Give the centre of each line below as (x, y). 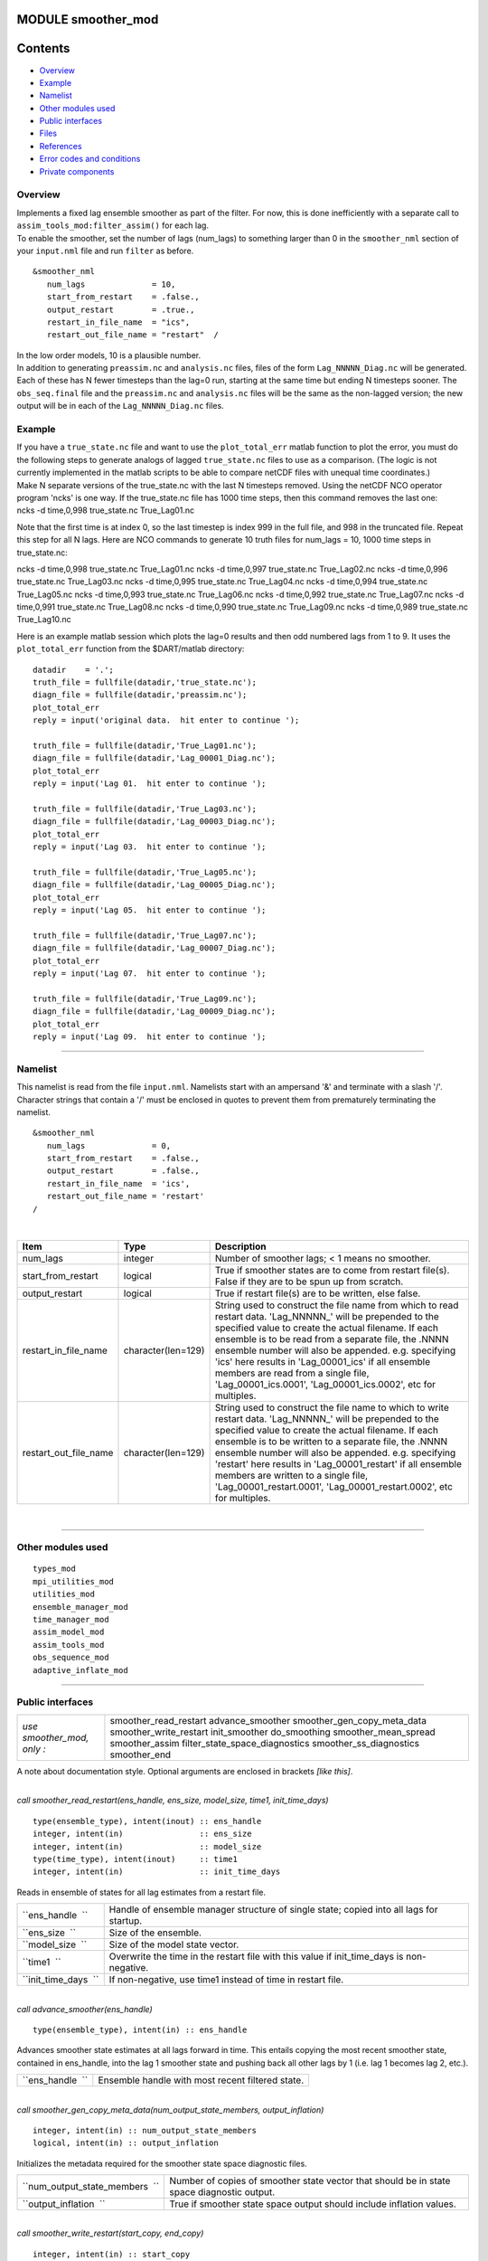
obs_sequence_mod (71, 1658)
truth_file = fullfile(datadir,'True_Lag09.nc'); (145, 998)
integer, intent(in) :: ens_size (142, 1834)
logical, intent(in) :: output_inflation (126, 2143)
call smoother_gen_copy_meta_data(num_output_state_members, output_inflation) (170, 2110)
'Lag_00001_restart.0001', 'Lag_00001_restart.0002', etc (334, 1487)
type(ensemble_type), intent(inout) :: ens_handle (147, 1821)
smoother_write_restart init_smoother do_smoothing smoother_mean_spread (272, 1732)
